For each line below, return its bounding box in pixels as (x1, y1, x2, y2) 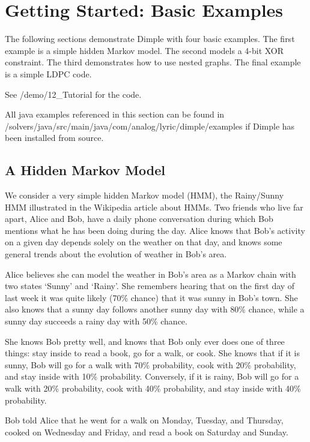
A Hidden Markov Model (5, 161, 166, 179)
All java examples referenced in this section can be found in (5, 108, 225, 121)
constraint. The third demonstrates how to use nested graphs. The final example (5, 56, 301, 68)
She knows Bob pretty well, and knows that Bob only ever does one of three (5, 335, 285, 347)
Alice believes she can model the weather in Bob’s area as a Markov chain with (5, 267, 296, 280)
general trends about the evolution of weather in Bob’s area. (5, 248, 227, 260)
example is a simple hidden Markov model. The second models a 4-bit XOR (5, 44, 284, 56)
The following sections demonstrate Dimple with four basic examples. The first (5, 32, 295, 45)
